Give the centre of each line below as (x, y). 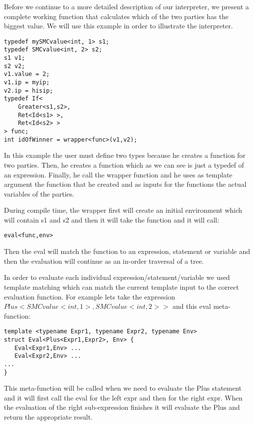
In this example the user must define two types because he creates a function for (125, 155)
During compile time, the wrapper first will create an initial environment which (123, 210)
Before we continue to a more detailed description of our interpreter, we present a (127, 6)
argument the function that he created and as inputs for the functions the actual (125, 184)
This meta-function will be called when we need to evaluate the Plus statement (123, 388)
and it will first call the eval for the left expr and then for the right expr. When (123, 397)
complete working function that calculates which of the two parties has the (116, 16)
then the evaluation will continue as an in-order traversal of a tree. (104, 261)
